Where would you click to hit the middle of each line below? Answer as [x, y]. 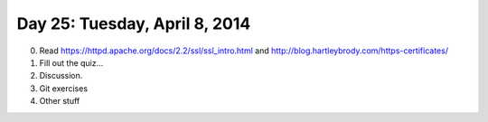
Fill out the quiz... [71, 62]
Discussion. [61, 76]
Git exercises [64, 88]
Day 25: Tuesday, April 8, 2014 [134, 23]
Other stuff [60, 101]
